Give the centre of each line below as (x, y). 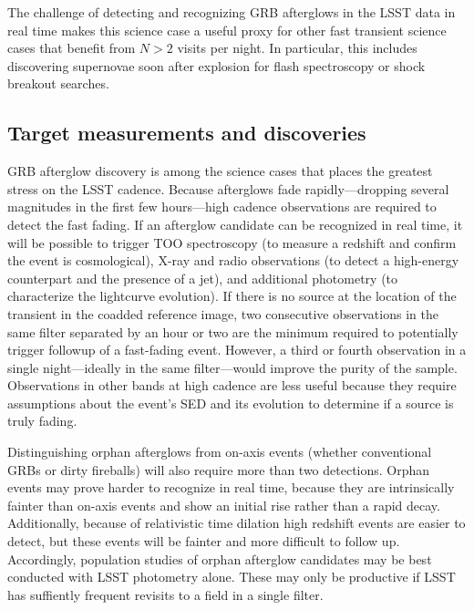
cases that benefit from (72, 48)
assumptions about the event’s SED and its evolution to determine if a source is (231, 403)
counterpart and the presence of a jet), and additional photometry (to (203, 278)
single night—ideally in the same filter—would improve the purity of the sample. (232, 367)
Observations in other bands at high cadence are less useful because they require (232, 385)
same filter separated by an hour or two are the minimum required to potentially (233, 331)
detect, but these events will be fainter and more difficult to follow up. (204, 541)
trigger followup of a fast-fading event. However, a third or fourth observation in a (237, 350)
